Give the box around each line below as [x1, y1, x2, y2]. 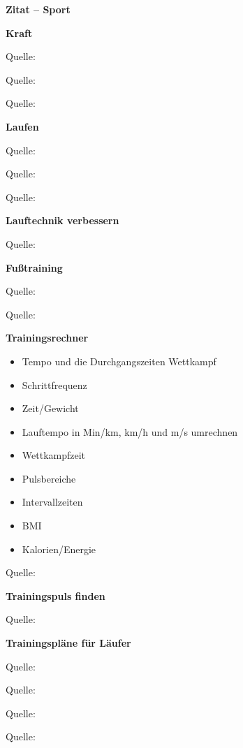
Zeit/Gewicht [22, 401, 79, 416]
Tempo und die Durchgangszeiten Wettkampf [22, 353, 216, 368]
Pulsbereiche [22, 471, 76, 485]
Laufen [6, 119, 39, 133]
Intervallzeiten [22, 494, 83, 509]
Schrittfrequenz [22, 377, 87, 392]
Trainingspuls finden [6, 588, 105, 603]
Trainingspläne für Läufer [6, 636, 131, 650]
